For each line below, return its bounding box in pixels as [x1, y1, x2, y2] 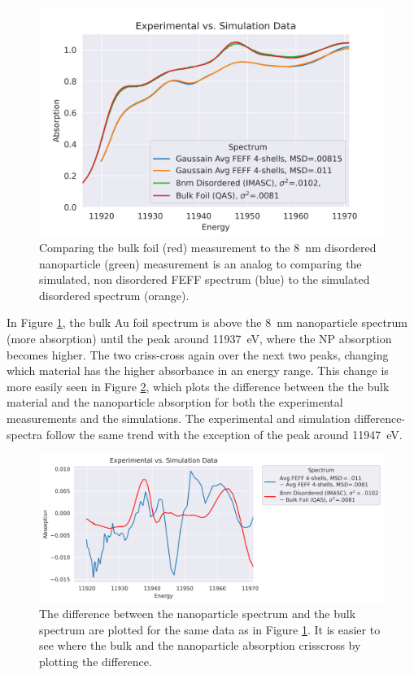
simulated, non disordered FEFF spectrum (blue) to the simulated [39, 271, 370, 288]
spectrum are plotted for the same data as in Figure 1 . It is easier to [39, 621, 381, 638]
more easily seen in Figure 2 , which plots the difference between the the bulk [7, 377, 390, 394]
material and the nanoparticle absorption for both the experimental [7, 394, 343, 411]
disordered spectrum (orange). [39, 286, 190, 303]
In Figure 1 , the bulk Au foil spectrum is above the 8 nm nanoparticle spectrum [7, 314, 407, 331]
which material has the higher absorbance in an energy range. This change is [7, 362, 389, 379]
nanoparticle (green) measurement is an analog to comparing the [39, 255, 362, 272]
